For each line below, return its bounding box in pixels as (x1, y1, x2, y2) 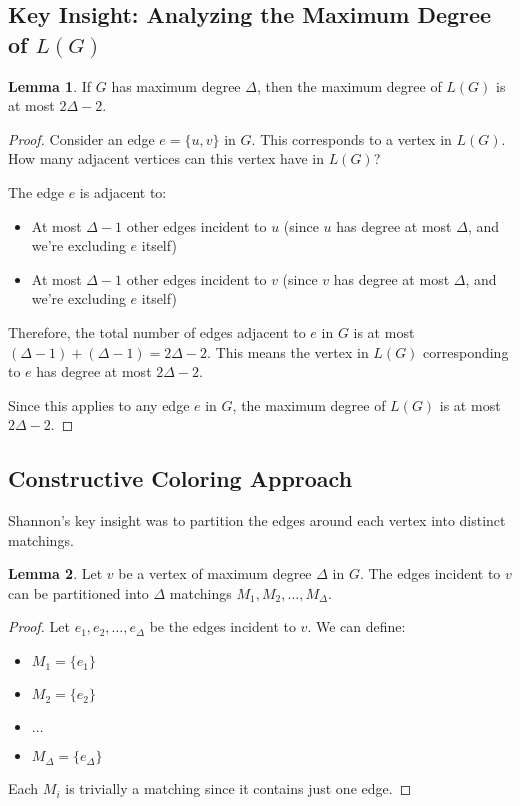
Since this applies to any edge (8, 394, 190, 415)
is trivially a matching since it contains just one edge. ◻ (65, 778, 412, 799)
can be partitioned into (8, 582, 149, 603)
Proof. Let (8, 616, 70, 637)
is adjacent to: (79, 181, 167, 202)
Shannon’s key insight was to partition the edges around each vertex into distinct (8, 510, 506, 531)
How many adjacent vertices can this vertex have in (8, 148, 324, 169)
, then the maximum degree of (256, 75, 442, 96)
